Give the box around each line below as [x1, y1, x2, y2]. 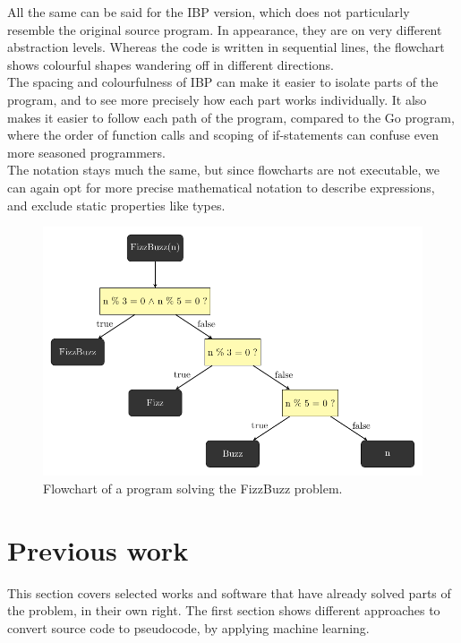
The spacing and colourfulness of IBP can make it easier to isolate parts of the [7, 73, 439, 91]
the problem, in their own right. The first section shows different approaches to [7, 601, 440, 620]
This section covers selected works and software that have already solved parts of [7, 583, 451, 602]
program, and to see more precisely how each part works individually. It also [7, 90, 427, 108]
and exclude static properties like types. [7, 195, 226, 214]
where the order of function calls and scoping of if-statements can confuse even [7, 125, 439, 144]
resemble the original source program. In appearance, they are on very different [7, 20, 442, 39]
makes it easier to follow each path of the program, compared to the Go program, [7, 107, 455, 126]
